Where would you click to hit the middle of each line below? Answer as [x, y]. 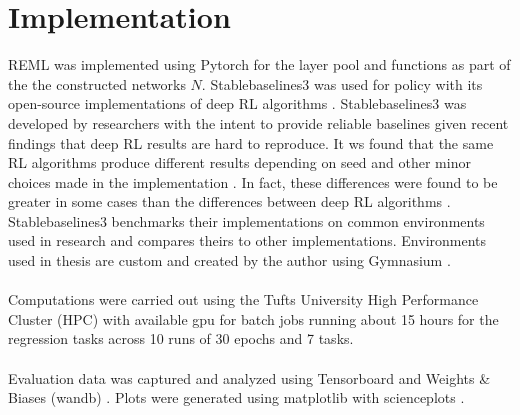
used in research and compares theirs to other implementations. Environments [247, 240]
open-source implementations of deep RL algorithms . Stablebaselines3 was [237, 103]
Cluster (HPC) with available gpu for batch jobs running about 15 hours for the [253, 318]
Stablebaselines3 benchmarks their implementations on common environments [246, 220]
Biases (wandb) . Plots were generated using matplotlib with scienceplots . [236, 397]
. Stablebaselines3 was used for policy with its [342, 83]
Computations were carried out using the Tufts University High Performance [243, 299]
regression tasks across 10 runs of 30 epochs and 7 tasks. [181, 338]
